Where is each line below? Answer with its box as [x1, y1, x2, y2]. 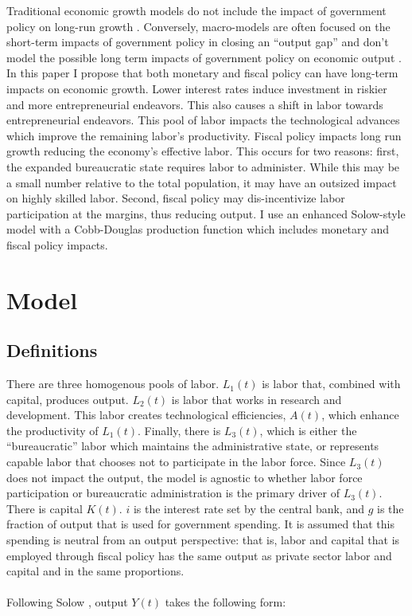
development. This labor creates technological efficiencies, [6, 406, 286, 423]
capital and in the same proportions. [6, 563, 185, 579]
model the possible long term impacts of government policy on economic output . [6, 49, 402, 65]
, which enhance [321, 406, 399, 423]
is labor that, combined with [262, 375, 401, 392]
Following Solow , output [6, 594, 128, 610]
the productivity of [6, 422, 99, 438]
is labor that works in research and [171, 390, 342, 407]
